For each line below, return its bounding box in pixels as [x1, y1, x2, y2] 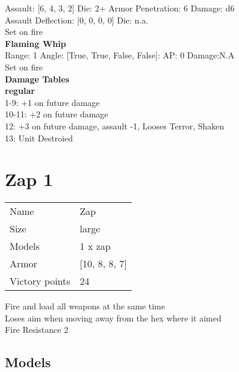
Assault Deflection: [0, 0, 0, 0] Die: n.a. [5, 13, 149, 26]
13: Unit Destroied [5, 131, 73, 144]
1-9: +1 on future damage [5, 96, 100, 108]
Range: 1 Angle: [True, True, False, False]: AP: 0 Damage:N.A [5, 49, 235, 61]
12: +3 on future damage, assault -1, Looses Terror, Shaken [5, 119, 225, 132]
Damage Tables [5, 72, 70, 85]
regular [5, 84, 35, 97]
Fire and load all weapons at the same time [5, 300, 165, 312]
